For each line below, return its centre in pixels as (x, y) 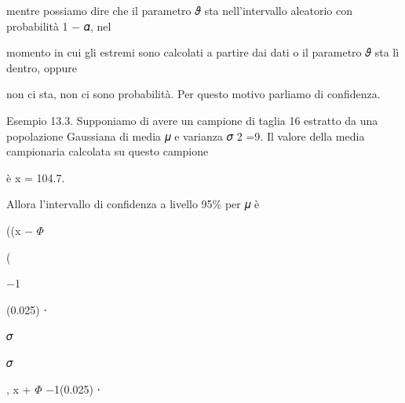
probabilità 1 (37, 26)
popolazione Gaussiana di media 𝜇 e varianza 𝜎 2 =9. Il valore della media (186, 136)
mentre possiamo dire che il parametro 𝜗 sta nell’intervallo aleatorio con (180, 10)
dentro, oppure (42, 67)
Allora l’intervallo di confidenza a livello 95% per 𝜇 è (133, 204)
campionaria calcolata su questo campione (108, 151)
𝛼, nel (97, 26)
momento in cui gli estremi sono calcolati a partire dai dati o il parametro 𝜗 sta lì (203, 52)
